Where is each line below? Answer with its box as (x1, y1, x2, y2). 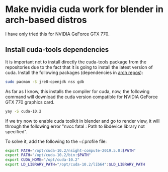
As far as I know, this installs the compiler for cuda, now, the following (5, 88, 150, 94)
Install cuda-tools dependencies (5, 45, 109, 54)
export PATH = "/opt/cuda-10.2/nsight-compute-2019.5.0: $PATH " (5, 148, 136, 153)
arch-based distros (5, 14, 87, 26)
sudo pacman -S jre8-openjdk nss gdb (5, 79, 85, 84)
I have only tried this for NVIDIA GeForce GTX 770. (5, 31, 110, 37)
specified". (5, 128, 28, 134)
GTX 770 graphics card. (5, 99, 55, 105)
